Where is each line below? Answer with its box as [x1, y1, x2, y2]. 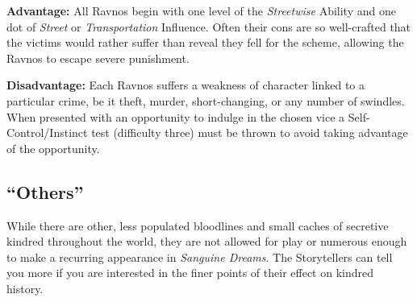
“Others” [6, 179, 84, 204]
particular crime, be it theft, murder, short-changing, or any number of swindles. [6, 92, 405, 109]
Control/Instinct [6, 124, 88, 141]
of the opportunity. [6, 139, 100, 156]
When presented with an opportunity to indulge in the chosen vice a [6, 108, 345, 125]
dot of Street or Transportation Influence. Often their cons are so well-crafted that [6, 18, 411, 35]
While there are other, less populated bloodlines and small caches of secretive [6, 217, 389, 234]
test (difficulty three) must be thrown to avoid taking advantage [91, 124, 408, 141]
